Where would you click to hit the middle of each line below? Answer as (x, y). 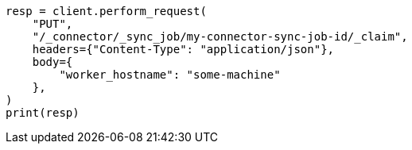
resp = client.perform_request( (106, 11)
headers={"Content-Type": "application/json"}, (183, 49)
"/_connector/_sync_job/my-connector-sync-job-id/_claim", (220, 37)
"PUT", (52, 24)
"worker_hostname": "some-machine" (170, 75)
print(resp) (43, 113)
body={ (52, 62)
